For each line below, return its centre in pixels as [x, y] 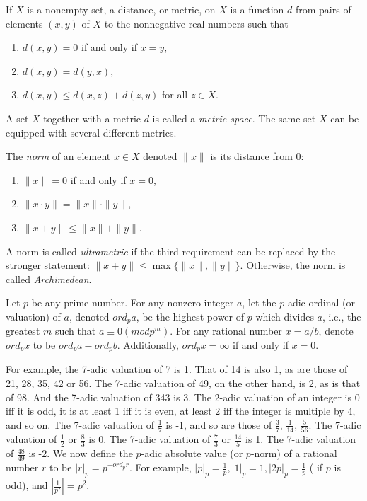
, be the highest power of [190, 316]
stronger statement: [48, 265]
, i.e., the [342, 316]
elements [24, 23]
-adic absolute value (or [192, 453]
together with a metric [92, 118]
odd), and [27, 485]
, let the [259, 303]
